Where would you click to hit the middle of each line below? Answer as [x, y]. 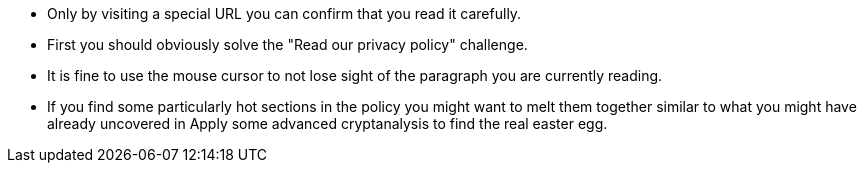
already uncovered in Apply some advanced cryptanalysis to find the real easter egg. [327, 123]
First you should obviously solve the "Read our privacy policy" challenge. [287, 44]
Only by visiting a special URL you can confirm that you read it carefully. [284, 13]
